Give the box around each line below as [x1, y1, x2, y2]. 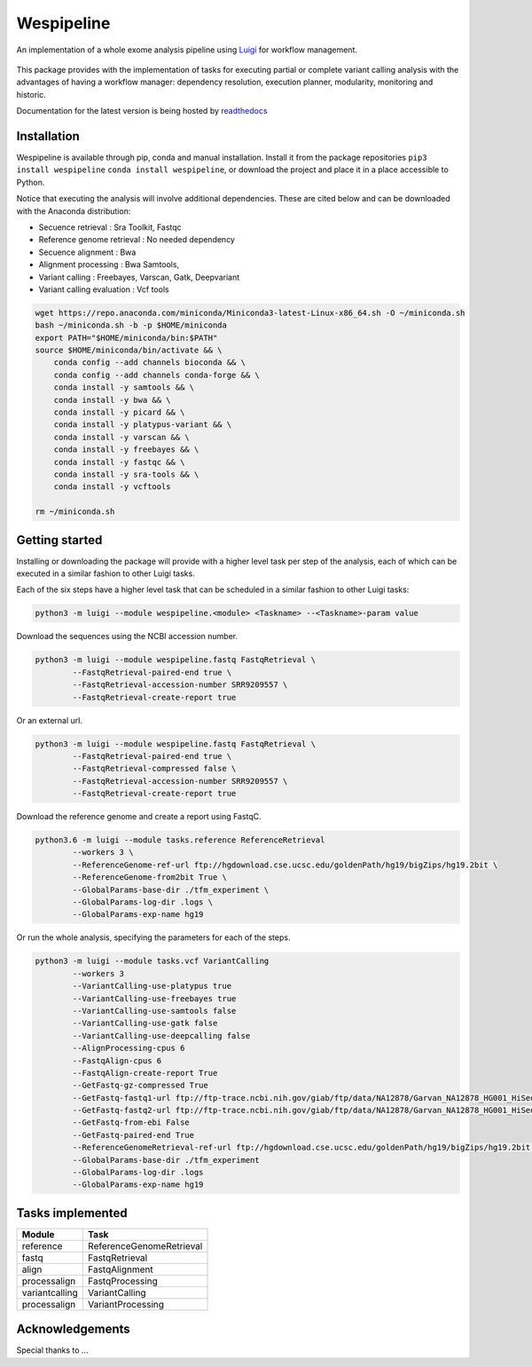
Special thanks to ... [16, 1345, 89, 1355]
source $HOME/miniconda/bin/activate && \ [35, 345, 223, 355]
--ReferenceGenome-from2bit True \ [72, 873, 228, 882]
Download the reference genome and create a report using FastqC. [16, 811, 262, 822]
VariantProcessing [87, 1298, 164, 1310]
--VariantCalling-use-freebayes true [72, 993, 237, 1003]
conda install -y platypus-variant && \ [53, 420, 232, 430]
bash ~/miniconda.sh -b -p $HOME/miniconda [35, 320, 228, 330]
